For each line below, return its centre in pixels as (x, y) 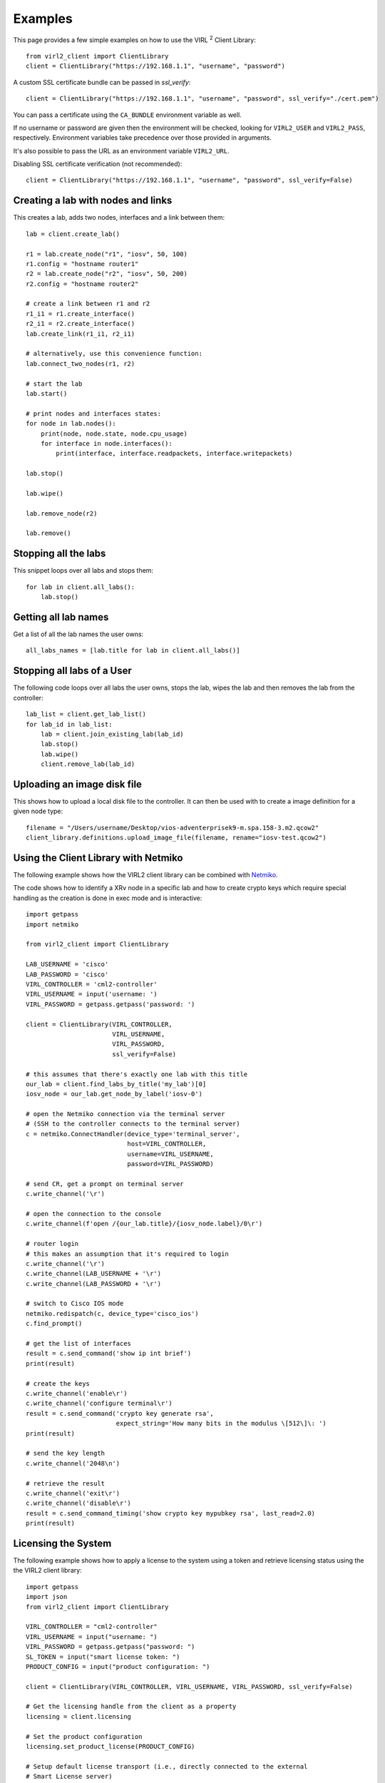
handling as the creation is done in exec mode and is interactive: (108, 898)
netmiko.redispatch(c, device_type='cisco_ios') (112, 1313)
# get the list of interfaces (79, 1344)
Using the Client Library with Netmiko (98, 858)
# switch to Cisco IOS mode (75, 1304)
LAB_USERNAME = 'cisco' (67, 964)
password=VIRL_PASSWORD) (170, 1164)
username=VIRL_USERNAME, (170, 1154)
